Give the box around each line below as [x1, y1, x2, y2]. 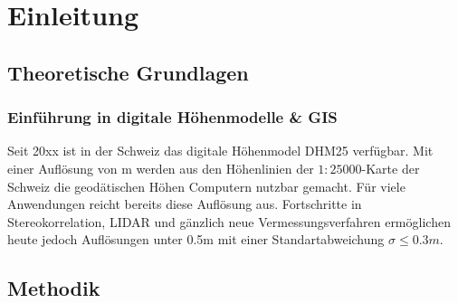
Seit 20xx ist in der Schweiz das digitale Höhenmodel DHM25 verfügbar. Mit [7, 141, 434, 160]
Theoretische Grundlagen [7, 58, 249, 86]
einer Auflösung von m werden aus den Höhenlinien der [7, 158, 314, 177]
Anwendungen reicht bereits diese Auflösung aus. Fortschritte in [7, 194, 362, 213]
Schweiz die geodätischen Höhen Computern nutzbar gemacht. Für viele [7, 176, 406, 195]
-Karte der [361, 158, 420, 177]
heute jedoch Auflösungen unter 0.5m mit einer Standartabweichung [7, 230, 385, 249]
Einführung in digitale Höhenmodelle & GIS [7, 106, 338, 128]
